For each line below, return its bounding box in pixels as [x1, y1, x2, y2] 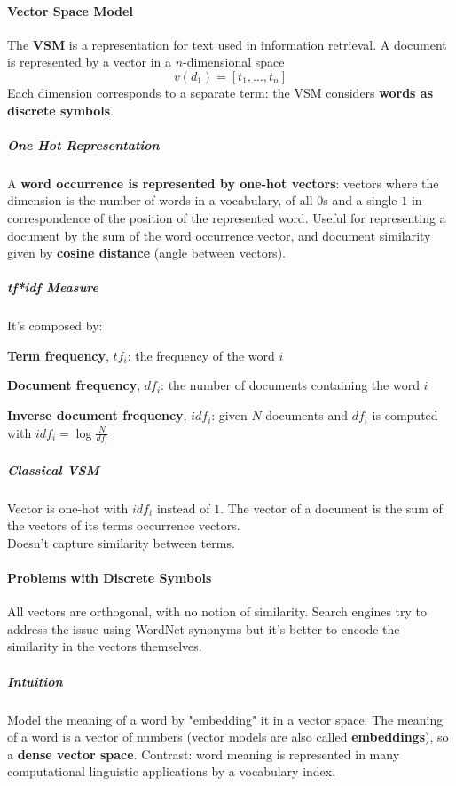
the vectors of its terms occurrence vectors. [7, 516, 240, 535]
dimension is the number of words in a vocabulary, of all [7, 191, 313, 210]
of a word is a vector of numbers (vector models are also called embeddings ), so [7, 727, 449, 746]
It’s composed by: [7, 316, 103, 335]
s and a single [323, 191, 397, 210]
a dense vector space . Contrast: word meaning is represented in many [7, 744, 400, 763]
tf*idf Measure [7, 278, 98, 297]
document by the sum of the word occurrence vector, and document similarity [7, 226, 431, 244]
